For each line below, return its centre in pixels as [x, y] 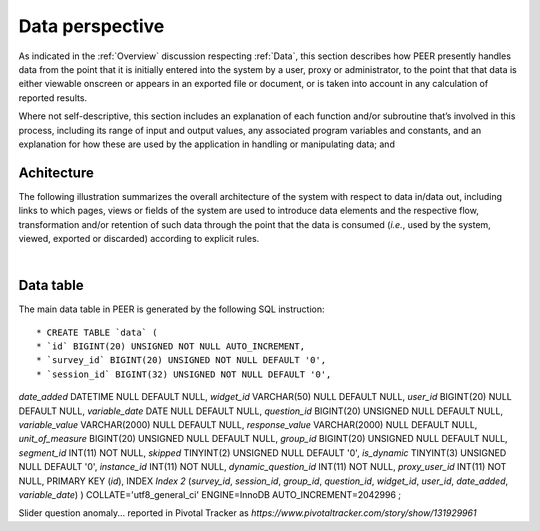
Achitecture [56, 172]
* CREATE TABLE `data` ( [97, 332]
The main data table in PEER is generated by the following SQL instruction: [171, 309]
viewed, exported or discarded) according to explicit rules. [139, 238]
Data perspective [91, 26]
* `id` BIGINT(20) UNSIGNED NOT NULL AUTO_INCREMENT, [170, 346]
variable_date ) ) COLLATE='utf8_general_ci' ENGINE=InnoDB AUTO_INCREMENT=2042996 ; [210, 494]
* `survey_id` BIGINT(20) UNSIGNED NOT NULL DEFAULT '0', [181, 360]
